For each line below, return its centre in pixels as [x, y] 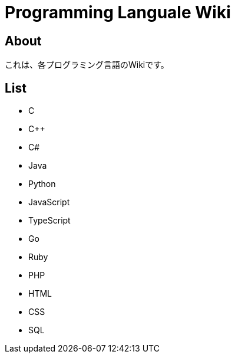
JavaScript [49, 202]
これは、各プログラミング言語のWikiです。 [87, 65]
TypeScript [49, 221]
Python [42, 184]
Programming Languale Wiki [118, 12]
